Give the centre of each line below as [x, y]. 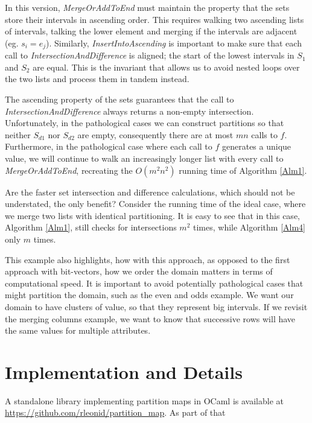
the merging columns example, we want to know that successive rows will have [150, 318]
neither [18, 134]
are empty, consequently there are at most [155, 134]
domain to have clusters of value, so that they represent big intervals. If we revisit [156, 306]
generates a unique [257, 146]
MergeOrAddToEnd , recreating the [69, 170]
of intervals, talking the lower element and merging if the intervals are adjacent [151, 31]
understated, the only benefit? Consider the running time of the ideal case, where [155, 204]
